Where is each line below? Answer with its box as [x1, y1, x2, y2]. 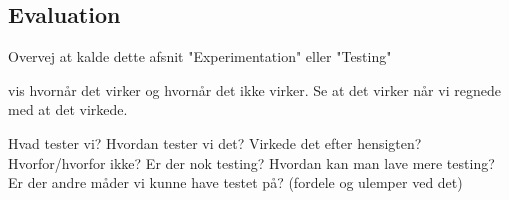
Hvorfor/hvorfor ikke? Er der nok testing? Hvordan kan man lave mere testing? [8, 152, 495, 173]
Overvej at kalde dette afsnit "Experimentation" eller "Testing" [8, 46, 392, 67]
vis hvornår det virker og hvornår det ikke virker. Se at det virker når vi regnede [8, 79, 501, 100]
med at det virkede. [8, 99, 128, 120]
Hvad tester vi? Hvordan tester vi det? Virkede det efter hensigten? [8, 132, 422, 153]
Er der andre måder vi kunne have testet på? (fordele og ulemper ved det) [8, 172, 463, 193]
